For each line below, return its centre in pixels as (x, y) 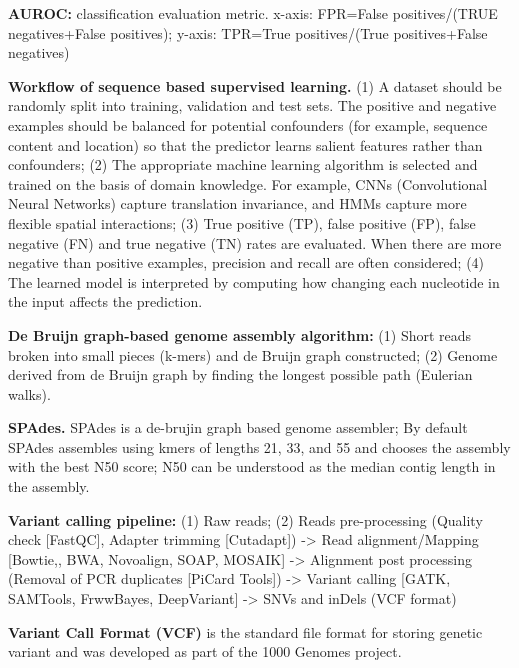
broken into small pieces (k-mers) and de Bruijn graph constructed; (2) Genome (253, 354)
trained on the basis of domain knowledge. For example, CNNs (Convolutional (248, 183)
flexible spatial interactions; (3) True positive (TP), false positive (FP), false (242, 222)
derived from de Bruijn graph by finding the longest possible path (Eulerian (240, 374)
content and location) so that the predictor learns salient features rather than (245, 144)
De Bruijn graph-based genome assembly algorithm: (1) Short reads (240, 334)
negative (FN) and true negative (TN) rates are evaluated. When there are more (255, 242)
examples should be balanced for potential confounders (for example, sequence (248, 124)
